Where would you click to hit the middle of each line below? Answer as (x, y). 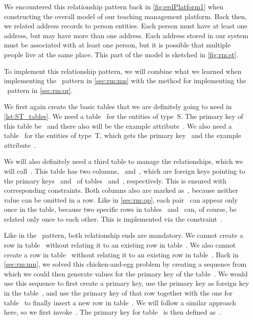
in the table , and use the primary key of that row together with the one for (118, 293)
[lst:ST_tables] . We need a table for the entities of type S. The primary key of (124, 116)
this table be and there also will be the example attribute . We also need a (118, 126)
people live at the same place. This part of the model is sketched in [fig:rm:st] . (121, 54)
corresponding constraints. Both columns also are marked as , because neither (121, 190)
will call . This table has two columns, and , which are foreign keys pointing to (125, 171)
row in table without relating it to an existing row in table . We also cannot (120, 245)
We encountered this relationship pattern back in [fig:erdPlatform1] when (114, 6)
